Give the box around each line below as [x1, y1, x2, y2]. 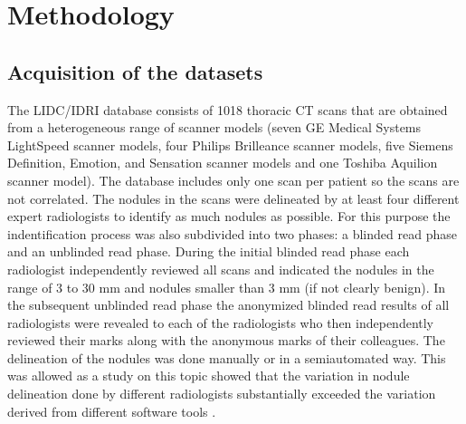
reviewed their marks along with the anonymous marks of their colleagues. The [7, 331, 445, 350]
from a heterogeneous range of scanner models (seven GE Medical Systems [7, 118, 422, 137]
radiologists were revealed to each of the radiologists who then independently [7, 313, 434, 332]
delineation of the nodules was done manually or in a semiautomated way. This [7, 348, 446, 367]
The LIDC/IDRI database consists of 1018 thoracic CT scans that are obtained [7, 100, 448, 119]
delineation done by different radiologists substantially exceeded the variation [7, 384, 436, 403]
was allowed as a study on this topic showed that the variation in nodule [7, 366, 410, 385]
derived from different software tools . [7, 401, 216, 420]
